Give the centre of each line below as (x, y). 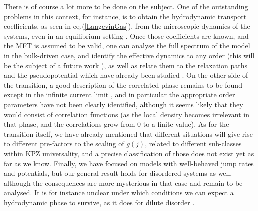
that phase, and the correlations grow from (70, 124)
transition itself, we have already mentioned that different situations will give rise (128, 134)
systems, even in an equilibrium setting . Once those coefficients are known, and (126, 36)
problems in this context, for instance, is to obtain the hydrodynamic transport (125, 16)
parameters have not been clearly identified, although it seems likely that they (124, 104)
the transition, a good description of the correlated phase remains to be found (123, 85)
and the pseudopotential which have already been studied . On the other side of (126, 75)
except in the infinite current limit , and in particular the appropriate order (120, 95)
